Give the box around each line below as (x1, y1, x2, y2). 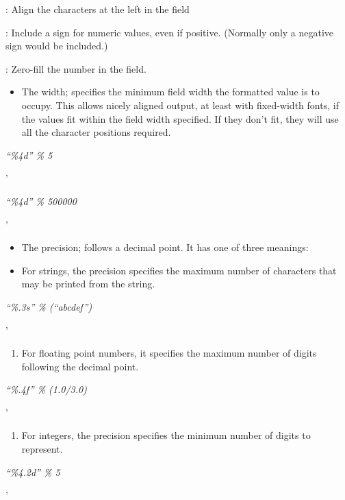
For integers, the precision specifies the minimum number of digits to (21, 428, 311, 442)
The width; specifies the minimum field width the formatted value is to (21, 84, 320, 99)
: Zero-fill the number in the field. (5, 61, 146, 75)
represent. (21, 442, 63, 456)
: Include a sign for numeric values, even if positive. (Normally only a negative (5, 25, 334, 39)
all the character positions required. (21, 125, 171, 139)
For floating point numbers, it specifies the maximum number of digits (21, 346, 317, 360)
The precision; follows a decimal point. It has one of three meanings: (21, 240, 309, 254)
